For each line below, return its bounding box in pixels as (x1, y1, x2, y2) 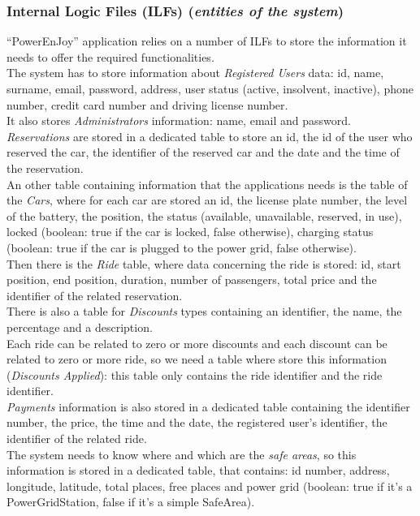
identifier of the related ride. (6, 430, 147, 447)
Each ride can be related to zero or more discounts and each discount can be (6, 334, 388, 351)
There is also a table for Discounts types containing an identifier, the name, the (6, 303, 402, 320)
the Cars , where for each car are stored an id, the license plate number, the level (6, 191, 408, 209)
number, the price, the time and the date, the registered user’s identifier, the (6, 414, 388, 431)
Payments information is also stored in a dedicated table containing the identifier (6, 398, 410, 415)
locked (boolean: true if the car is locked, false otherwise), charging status (6, 223, 374, 240)
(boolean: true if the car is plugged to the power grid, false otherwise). (6, 239, 357, 256)
